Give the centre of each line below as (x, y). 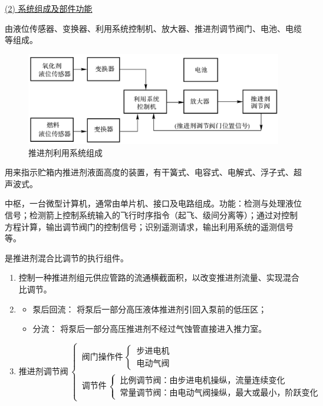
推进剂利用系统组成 (65, 152)
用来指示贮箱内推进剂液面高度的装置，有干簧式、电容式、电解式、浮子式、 (149, 172)
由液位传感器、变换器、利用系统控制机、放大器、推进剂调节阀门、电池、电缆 (153, 28)
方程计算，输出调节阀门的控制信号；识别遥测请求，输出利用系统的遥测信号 (149, 226)
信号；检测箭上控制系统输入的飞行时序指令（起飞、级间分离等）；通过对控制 (151, 214)
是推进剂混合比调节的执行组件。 (67, 257)
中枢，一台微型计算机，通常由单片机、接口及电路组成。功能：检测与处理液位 (153, 203)
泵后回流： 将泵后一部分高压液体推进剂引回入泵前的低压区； (150, 309)
